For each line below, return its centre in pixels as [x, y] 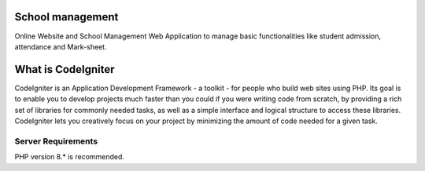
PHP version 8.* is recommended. [70, 157]
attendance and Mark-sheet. [61, 46]
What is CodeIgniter [65, 69]
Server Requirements [56, 141]
